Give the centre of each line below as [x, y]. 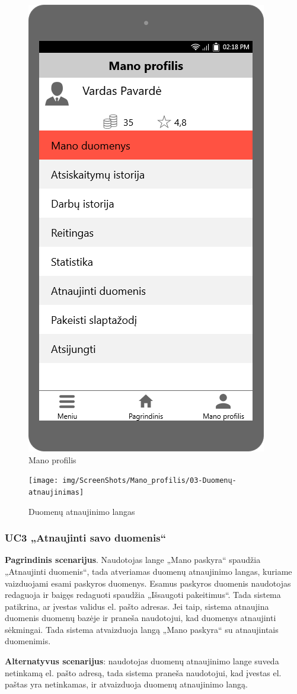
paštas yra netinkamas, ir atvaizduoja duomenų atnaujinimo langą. [126, 684]
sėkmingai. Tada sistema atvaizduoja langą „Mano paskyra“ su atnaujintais [142, 629]
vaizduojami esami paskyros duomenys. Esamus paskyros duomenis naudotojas [148, 583]
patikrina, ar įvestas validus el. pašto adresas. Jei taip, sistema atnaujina [137, 606]
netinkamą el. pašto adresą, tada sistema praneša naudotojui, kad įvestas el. [143, 672]
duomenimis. [28, 641]
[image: [44, 481]
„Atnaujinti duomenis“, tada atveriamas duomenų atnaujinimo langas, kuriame [148, 571]
